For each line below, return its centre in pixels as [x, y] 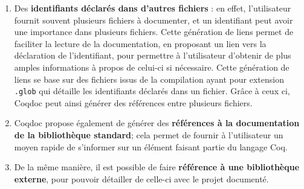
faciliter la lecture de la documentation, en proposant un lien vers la [140, 43]
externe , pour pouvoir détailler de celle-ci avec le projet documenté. [141, 178]
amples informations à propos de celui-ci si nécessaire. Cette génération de [152, 67]
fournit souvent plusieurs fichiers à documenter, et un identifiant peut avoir [154, 20]
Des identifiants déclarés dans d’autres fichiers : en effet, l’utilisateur [153, 8]
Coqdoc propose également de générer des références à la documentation [157, 123]
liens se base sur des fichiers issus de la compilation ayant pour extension [149, 79]
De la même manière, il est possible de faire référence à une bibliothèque [157, 167]
